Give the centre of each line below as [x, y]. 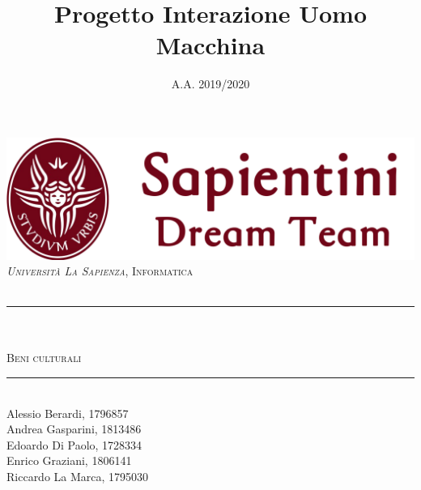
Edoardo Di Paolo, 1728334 [74, 444]
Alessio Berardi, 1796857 [68, 413]
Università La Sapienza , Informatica [100, 271]
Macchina [210, 45]
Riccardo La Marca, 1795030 [78, 477]
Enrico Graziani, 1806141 [69, 460]
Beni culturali [44, 358]
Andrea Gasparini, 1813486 [74, 429]
